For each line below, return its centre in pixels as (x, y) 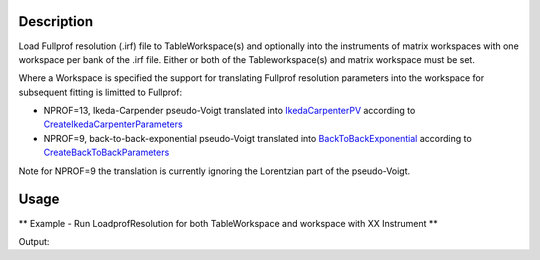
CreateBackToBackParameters (106, 152)
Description (56, 21)
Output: (34, 241)
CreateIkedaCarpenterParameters (113, 124)
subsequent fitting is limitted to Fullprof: (100, 92)
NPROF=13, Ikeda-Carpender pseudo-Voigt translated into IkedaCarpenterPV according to (229, 111)
